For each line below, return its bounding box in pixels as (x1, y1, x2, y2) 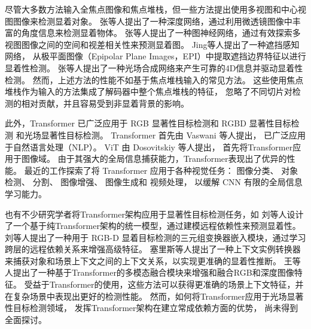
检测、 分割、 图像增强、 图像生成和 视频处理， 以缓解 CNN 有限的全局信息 (5, 176, 303, 188)
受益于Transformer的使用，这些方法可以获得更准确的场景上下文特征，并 (24, 278, 304, 291)
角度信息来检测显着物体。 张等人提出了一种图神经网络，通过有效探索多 (21, 26, 301, 39)
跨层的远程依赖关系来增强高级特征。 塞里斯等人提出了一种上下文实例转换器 (5, 243, 301, 255)
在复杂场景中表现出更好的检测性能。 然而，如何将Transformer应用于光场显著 (5, 289, 304, 302)
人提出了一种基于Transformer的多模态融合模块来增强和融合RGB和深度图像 (5, 266, 294, 279)
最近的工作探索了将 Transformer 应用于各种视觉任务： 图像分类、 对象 (24, 164, 298, 176)
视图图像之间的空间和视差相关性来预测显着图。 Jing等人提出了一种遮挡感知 (5, 38, 300, 50)
